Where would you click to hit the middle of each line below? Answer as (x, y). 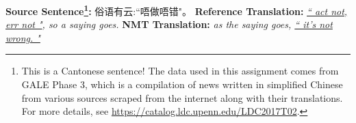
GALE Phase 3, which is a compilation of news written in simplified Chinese (182, 84)
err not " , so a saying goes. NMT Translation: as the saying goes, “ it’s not (169, 24)
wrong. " (23, 37)
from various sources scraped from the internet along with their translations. (182, 97)
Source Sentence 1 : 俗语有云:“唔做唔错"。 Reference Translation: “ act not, (177, 10)
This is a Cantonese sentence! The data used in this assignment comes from (180, 71)
